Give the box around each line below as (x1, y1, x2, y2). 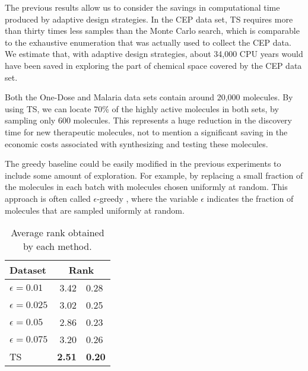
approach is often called (5, 192, 91, 204)
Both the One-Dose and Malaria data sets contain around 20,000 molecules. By (5, 91, 293, 103)
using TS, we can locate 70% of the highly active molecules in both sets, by (5, 102, 279, 115)
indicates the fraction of (207, 192, 294, 204)
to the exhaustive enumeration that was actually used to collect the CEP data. (5, 36, 291, 48)
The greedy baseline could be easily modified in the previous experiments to (5, 157, 281, 170)
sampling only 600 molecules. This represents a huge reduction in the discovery (5, 114, 292, 126)
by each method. (23, 239, 92, 253)
